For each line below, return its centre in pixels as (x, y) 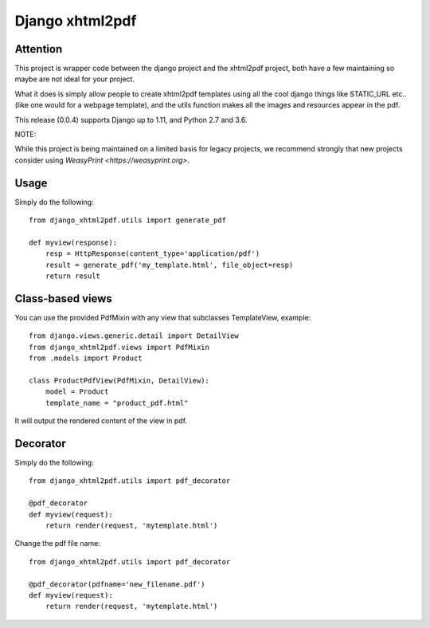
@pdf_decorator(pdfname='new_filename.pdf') (117, 584)
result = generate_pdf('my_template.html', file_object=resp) (169, 265)
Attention (39, 49)
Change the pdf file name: (58, 544)
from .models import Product (86, 358)
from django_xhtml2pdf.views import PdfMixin (119, 347)
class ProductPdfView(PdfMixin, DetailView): (119, 380)
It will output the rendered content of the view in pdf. (101, 421)
